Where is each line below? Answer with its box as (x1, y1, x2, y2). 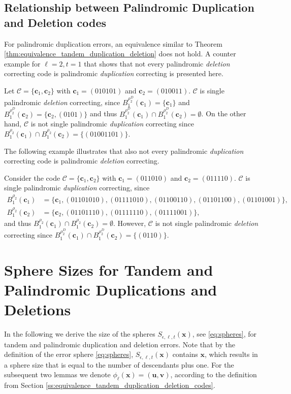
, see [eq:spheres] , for (192, 329, 257, 339)
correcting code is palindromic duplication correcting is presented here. (4, 68, 223, 79)
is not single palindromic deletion (155, 218, 258, 228)
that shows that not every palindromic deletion (84, 58, 230, 69)
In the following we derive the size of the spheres (4, 329, 155, 339)
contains (172, 349, 198, 359)
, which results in (205, 349, 258, 359)
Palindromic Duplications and (4, 279, 217, 300)
